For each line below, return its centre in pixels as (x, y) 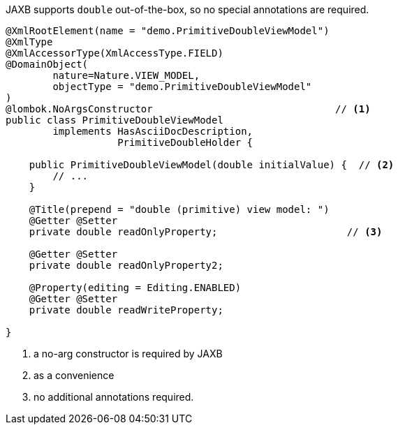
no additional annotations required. (114, 397)
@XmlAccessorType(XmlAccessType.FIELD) (115, 53)
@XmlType (29, 42)
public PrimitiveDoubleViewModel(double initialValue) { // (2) (212, 165)
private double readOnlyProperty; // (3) (206, 232)
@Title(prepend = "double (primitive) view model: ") (179, 209)
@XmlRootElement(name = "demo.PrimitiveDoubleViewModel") (168, 31)
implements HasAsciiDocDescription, (153, 131)
